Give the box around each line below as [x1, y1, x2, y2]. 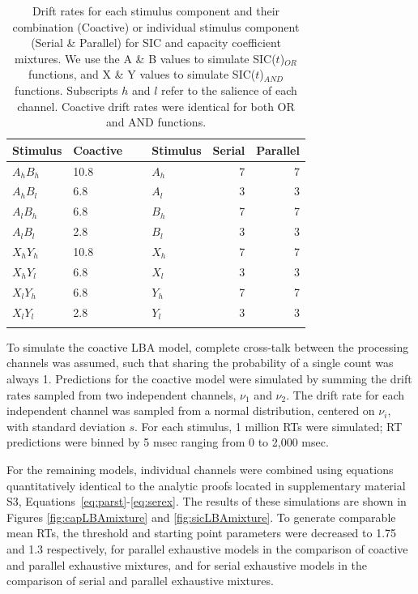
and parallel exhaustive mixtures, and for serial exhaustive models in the [6, 556, 368, 573]
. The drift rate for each [286, 386, 405, 403]
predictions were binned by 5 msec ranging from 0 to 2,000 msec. [6, 434, 329, 451]
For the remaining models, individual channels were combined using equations [6, 461, 394, 477]
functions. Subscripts [15, 81, 118, 98]
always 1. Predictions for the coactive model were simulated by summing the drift [6, 370, 412, 387]
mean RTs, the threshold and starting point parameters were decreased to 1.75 [6, 524, 397, 541]
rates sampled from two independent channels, [6, 386, 237, 403]
